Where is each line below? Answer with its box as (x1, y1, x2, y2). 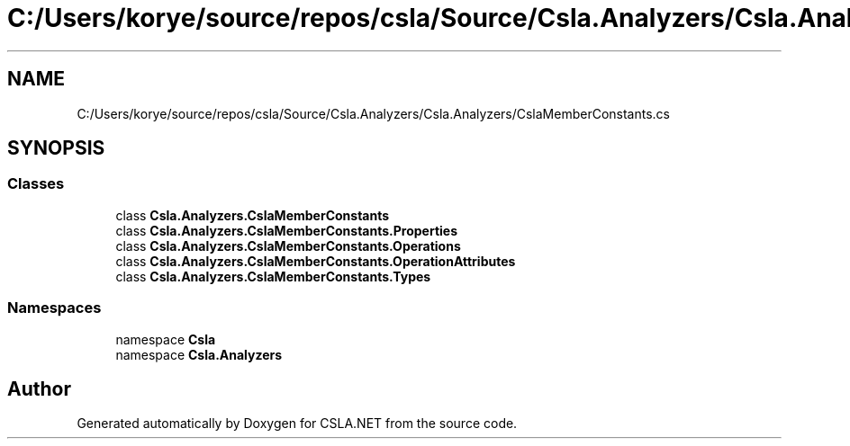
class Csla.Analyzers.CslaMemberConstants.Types (115, 268, 431, 284)
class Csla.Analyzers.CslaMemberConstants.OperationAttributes (115, 253, 516, 269)
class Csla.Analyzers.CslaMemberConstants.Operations (115, 237, 461, 254)
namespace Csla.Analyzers (115, 346, 283, 362)
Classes (7, 174, 65, 193)
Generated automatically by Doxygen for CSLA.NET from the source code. (77, 415, 518, 432)
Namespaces (7, 299, 102, 317)
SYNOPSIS (7, 137, 105, 160)
